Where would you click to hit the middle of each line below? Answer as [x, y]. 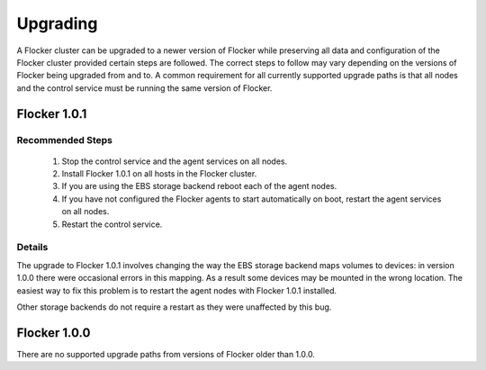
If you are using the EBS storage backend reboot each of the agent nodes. [199, 186]
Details [32, 248]
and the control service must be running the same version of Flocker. [144, 88]
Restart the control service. [112, 224]
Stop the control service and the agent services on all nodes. [175, 161]
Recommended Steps [64, 140]
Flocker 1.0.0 [54, 333]
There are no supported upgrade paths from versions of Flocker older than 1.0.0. [166, 354]
